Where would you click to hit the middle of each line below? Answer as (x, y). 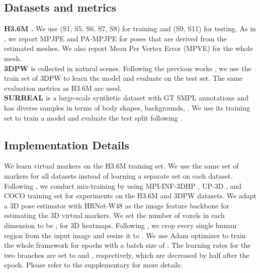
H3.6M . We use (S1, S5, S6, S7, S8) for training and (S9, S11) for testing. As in (130, 29)
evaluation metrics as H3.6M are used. (63, 88)
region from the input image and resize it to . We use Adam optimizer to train (125, 235)
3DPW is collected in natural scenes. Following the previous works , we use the (128, 68)
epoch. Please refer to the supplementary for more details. (93, 265)
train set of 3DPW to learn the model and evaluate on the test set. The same (123, 78)
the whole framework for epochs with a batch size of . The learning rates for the (127, 245)
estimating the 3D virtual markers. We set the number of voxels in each (114, 215)
